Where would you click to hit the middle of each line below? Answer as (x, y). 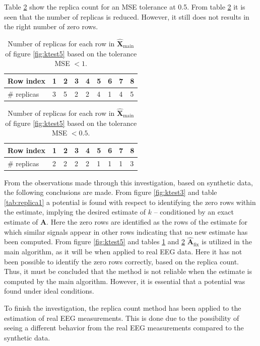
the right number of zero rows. (51, 26)
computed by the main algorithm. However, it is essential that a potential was (125, 281)
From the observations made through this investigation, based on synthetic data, (128, 182)
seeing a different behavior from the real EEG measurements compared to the (124, 328)
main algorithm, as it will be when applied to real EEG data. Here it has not (123, 252)
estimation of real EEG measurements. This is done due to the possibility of (122, 318)
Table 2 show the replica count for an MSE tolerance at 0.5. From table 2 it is (125, 7)
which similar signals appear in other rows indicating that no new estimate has (126, 231)
